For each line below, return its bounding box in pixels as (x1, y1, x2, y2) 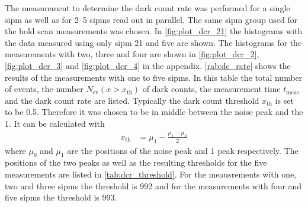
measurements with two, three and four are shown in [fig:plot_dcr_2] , (5, 48, 259, 60)
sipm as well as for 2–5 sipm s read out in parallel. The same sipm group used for (5, 13, 298, 25)
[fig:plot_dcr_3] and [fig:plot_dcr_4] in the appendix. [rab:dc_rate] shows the (5, 59, 291, 71)
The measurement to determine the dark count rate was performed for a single (5, 2, 290, 14)
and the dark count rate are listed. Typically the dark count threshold (5, 94, 259, 106)
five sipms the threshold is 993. (5, 191, 117, 203)
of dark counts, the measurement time (142, 83, 281, 95)
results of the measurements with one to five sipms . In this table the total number (5, 71, 303, 83)
